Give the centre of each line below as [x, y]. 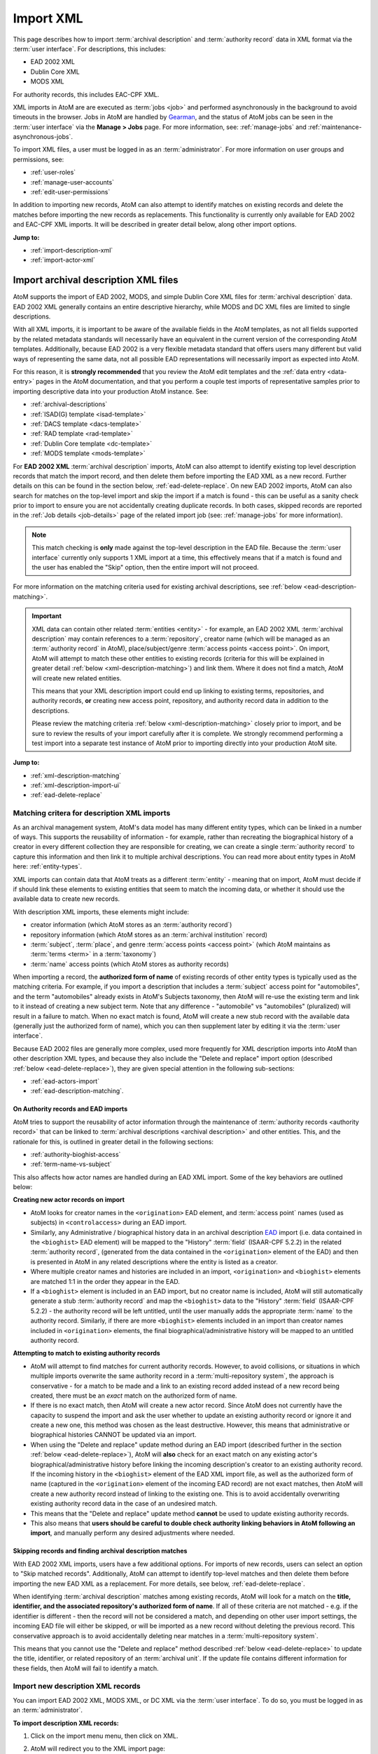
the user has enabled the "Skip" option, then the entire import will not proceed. [145, 568]
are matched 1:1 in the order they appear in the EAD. [105, 1281]
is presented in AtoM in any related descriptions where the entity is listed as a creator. [154, 1261]
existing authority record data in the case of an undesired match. [124, 1504]
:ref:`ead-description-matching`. [77, 1091]
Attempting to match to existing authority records [86, 1353]
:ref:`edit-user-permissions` [70, 192]
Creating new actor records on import [69, 1200]
